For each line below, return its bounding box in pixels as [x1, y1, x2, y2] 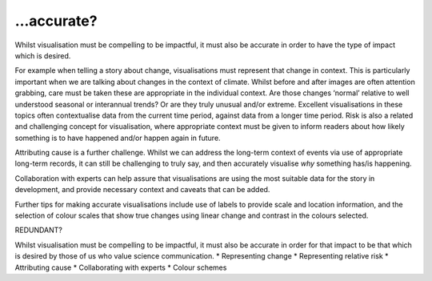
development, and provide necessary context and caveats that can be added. [14, 185, 270, 195]
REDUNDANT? [14, 225, 63, 235]
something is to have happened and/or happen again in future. [14, 133, 221, 143]
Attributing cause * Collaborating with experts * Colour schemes [14, 263, 227, 272]
